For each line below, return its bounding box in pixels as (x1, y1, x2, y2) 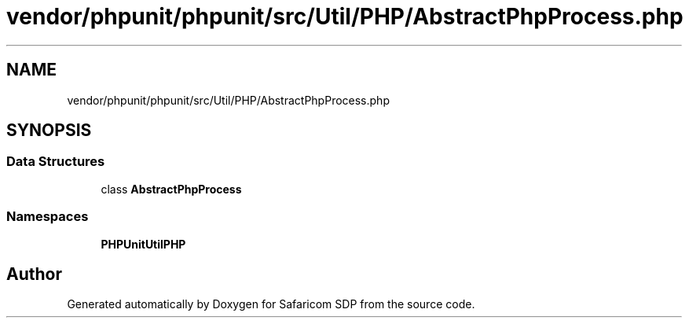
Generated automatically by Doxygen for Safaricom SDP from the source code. (67, 297, 475, 311)
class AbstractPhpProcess (101, 182, 242, 196)
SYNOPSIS (6, 120, 92, 141)
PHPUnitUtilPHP (101, 237, 186, 251)
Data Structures (6, 153, 105, 170)
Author (6, 263, 62, 284)
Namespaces (6, 208, 89, 225)
